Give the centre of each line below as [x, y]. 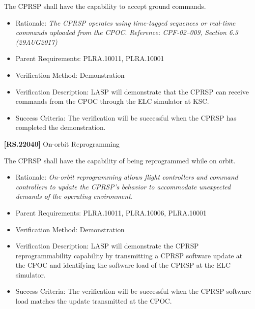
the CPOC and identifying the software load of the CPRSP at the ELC [123, 265]
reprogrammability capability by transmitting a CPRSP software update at [129, 255]
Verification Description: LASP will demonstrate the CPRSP [107, 246]
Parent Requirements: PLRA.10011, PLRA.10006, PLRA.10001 [111, 212]
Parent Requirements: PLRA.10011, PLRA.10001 [90, 58]
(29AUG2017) [36, 42]
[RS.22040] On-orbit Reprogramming [62, 143]
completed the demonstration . [60, 127]
